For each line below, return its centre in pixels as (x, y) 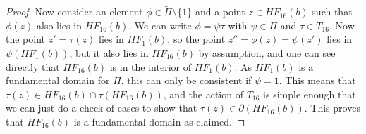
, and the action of (203, 94)
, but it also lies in (109, 53)
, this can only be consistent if (186, 80)
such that (332, 12)
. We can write (160, 25)
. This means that (317, 80)
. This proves (332, 108)
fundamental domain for (58, 80)
